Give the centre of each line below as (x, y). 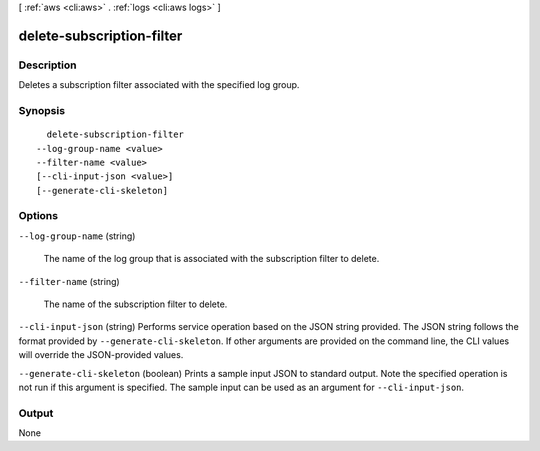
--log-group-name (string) (77, 236)
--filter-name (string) (69, 281)
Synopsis (41, 110)
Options (38, 216)
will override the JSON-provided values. (101, 355)
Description (47, 65)
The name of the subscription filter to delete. (135, 304)
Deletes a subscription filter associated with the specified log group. (159, 85)
